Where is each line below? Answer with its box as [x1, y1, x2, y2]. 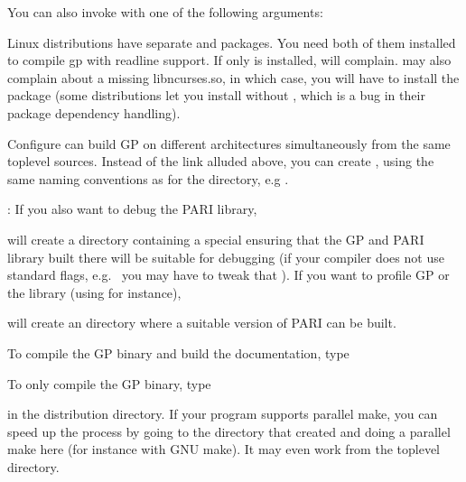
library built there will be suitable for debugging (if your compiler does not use [7, 247, 444, 266]
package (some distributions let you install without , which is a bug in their [7, 86, 425, 105]
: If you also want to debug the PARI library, [7, 199, 257, 218]
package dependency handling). [7, 103, 181, 122]
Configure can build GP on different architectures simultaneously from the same [7, 134, 451, 153]
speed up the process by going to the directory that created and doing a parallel [7, 422, 451, 440]
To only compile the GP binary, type [7, 374, 211, 393]
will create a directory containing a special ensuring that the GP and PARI [7, 229, 424, 248]
